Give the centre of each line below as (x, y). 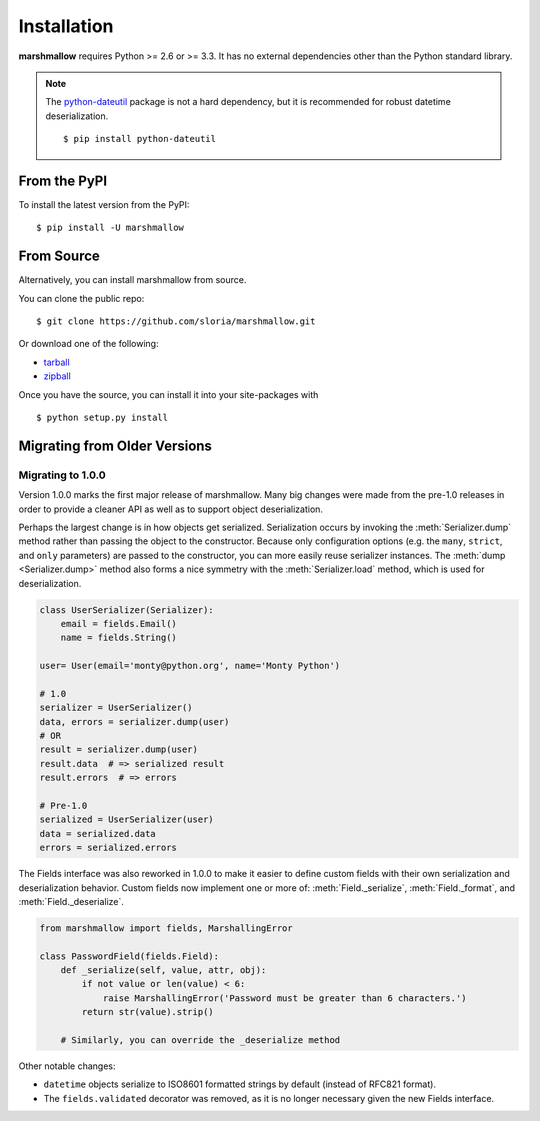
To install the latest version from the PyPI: (104, 205)
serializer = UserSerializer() (116, 708)
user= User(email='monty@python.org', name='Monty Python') (190, 666)
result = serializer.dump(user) (119, 749)
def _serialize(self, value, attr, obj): (163, 970)
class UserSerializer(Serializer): (126, 609)
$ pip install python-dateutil (140, 139)
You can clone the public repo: (81, 298)
